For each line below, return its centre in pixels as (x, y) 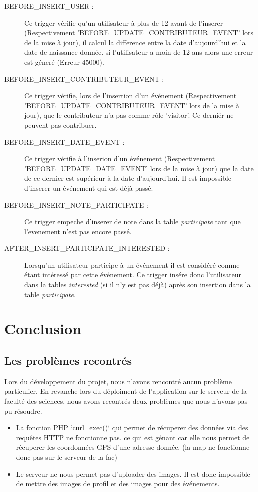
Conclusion (43, 329)
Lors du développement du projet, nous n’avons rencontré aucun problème (118, 381)
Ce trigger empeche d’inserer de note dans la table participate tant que (133, 222)
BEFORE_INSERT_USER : (49, 6)
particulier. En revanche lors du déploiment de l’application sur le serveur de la (125, 391)
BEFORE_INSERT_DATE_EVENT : (64, 142)
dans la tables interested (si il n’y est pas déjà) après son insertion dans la (138, 285)
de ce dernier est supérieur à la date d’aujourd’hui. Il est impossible (128, 178)
